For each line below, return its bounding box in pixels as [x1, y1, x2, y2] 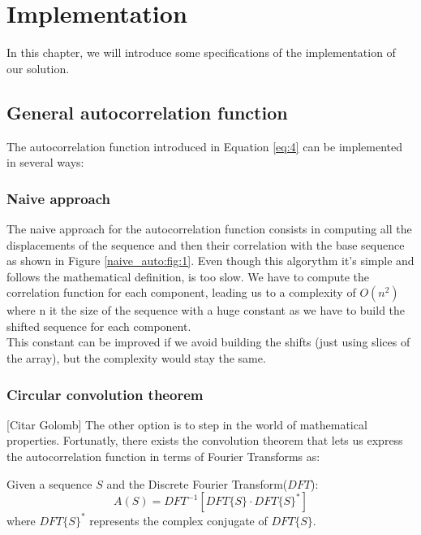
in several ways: [6, 154, 84, 171]
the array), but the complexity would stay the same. [6, 350, 266, 367]
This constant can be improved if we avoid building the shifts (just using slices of [6, 333, 410, 350]
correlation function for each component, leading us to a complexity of [6, 284, 356, 301]
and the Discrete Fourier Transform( [106, 475, 288, 492]
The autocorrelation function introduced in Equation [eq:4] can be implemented [6, 137, 403, 154]
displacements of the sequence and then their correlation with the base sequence [6, 236, 405, 253]
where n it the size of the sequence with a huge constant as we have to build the [6, 302, 406, 319]
